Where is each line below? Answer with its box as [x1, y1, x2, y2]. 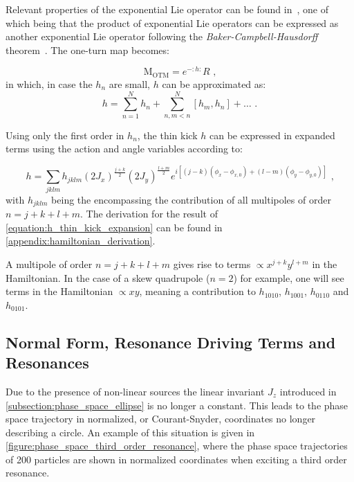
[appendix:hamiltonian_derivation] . [6, 233, 156, 248]
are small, [109, 76, 150, 91]
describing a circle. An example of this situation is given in [6, 425, 255, 439]
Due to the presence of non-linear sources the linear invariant [6, 384, 265, 398]
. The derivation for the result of [80, 206, 218, 221]
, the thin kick [137, 127, 198, 142]
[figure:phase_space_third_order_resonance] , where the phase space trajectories [6, 438, 348, 453]
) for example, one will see [233, 270, 344, 285]
